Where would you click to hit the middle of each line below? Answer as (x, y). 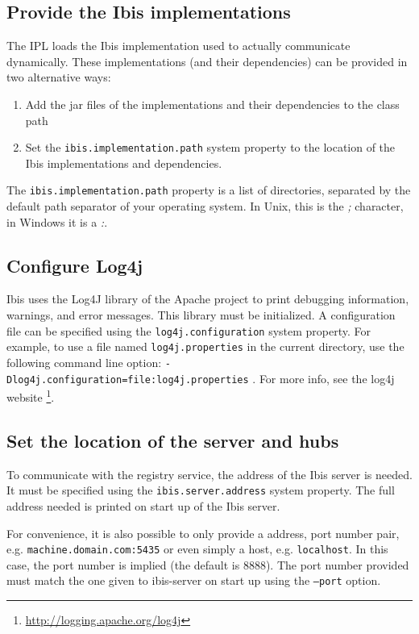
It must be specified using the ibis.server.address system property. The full (201, 490)
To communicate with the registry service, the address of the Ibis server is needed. (209, 474)
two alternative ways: (59, 77)
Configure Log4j (75, 265)
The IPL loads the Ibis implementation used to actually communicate (178, 46)
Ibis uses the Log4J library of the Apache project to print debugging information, (208, 299)
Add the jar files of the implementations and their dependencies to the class (212, 104)
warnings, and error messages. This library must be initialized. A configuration (201, 315)
